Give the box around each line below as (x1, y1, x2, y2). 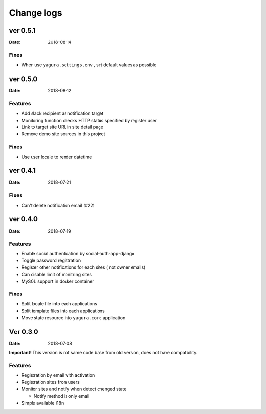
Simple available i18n (21, 400, 64, 406)
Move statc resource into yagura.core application (21, 315, 126, 321)
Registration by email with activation (21, 372, 95, 378)
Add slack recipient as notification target (21, 110, 104, 116)
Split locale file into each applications (21, 301, 97, 307)
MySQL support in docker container (21, 278, 94, 284)
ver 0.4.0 (9, 215, 38, 223)
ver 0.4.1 (9, 166, 36, 175)
